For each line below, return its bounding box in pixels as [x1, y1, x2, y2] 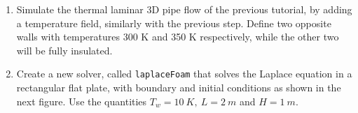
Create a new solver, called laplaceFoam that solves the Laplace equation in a [16, 66, 352, 81]
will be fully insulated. [16, 43, 113, 57]
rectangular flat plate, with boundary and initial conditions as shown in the [16, 80, 341, 95]
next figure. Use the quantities [16, 93, 147, 108]
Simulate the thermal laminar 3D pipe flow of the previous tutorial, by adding [16, 2, 352, 16]
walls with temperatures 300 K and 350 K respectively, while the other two [16, 29, 339, 44]
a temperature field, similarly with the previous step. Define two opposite [16, 15, 331, 30]
